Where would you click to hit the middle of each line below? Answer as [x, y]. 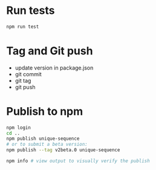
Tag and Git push [50, 51]
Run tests [31, 11]
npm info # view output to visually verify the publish [78, 161]
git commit [28, 74]
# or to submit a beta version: [47, 145]
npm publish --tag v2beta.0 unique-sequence [63, 150]
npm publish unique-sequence [43, 139]
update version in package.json [54, 68]
